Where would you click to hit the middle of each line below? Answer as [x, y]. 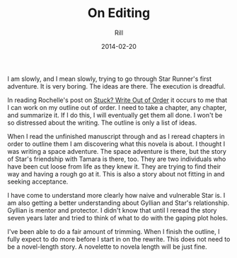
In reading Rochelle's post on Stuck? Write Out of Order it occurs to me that [117, 100]
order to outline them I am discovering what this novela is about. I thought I [116, 144]
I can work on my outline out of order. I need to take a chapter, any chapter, [117, 107]
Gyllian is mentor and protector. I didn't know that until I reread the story [112, 210]
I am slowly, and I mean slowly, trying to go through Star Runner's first [110, 79]
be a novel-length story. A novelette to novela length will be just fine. [107, 247]
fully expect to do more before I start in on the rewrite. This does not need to [119, 239]
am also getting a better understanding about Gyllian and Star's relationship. [118, 203]
